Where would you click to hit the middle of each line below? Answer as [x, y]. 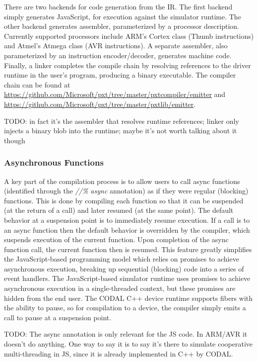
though [15, 140]
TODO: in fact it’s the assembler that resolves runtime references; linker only [122, 121]
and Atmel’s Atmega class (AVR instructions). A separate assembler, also [116, 45]
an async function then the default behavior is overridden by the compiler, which [127, 229]
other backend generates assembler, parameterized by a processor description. [122, 26]
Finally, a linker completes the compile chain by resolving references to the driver [128, 65]
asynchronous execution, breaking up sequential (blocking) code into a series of [124, 268]
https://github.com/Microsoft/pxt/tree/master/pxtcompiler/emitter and [115, 94]
